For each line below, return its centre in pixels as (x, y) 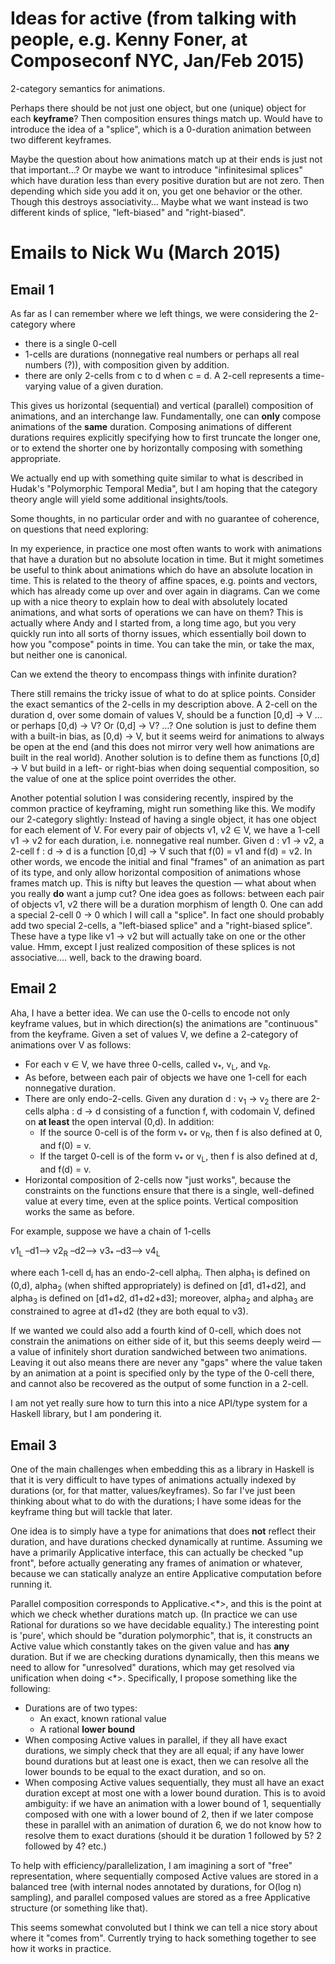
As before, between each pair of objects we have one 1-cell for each (165, 1077)
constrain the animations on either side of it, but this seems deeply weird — (166, 1341)
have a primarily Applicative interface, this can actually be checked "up (157, 1552)
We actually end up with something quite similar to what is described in (157, 478)
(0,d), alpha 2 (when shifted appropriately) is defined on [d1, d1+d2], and (158, 1286)
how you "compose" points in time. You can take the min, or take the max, (162, 644)
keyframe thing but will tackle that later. (91, 1511)
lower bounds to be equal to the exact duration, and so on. (145, 1771)
